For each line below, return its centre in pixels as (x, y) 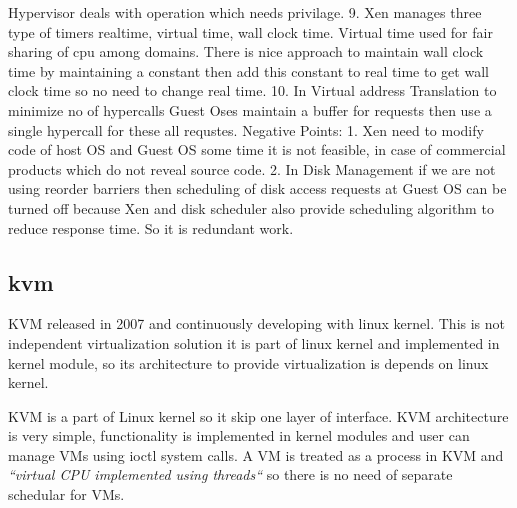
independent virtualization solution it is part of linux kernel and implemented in (254, 342)
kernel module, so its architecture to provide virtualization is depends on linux (248, 362)
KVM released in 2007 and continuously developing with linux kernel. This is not (257, 323)
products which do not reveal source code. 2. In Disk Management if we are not (252, 168)
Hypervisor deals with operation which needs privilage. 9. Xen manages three (245, 12)
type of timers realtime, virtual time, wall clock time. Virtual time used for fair (250, 31)
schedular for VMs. (66, 494)
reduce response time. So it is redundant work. (151, 227)
